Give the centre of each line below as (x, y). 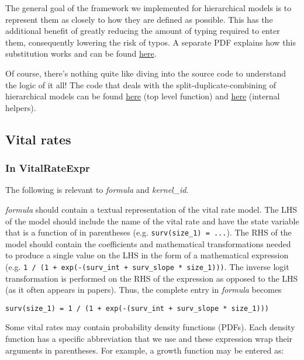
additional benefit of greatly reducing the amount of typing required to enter (143, 31)
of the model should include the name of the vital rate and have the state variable (152, 221)
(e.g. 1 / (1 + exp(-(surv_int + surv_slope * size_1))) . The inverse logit (147, 266)
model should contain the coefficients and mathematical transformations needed (148, 243)
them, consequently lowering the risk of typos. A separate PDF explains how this (151, 42)
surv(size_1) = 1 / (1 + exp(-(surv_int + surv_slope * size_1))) (137, 308)
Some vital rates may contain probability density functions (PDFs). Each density (150, 327)
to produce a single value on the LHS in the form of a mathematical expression (147, 255)
